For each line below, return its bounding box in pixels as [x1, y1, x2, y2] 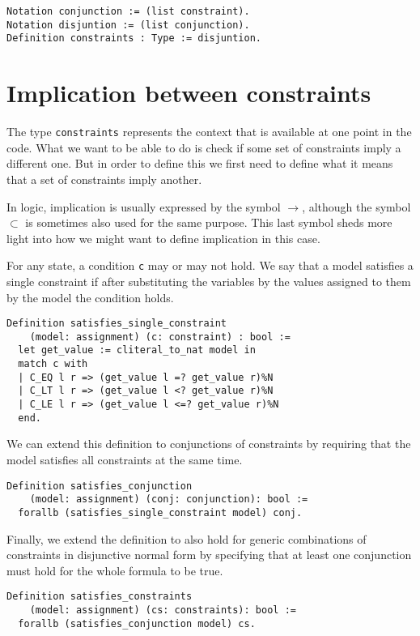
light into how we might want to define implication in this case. [6, 229, 320, 246]
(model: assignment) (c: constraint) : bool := [29, 331, 291, 343]
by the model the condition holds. [6, 288, 174, 305]
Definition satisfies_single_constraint [6, 318, 227, 330]
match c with [18, 358, 88, 370]
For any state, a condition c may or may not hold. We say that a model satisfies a [6, 257, 414, 274]
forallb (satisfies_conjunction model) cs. [18, 617, 256, 630]
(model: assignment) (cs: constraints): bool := [29, 604, 296, 616]
